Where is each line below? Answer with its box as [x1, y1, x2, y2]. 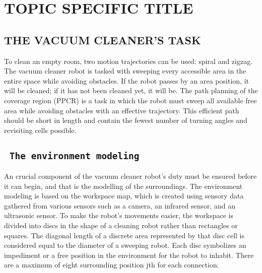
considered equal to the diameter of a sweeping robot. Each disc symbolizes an [4, 240, 246, 250]
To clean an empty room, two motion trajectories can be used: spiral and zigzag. [4, 55, 253, 66]
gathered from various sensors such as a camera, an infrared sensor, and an [4, 200, 236, 211]
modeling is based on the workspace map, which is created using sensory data [4, 190, 244, 201]
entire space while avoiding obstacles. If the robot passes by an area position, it [4, 75, 249, 86]
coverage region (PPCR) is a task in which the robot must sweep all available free [4, 95, 257, 105]
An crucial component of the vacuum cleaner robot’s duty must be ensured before [4, 171, 257, 181]
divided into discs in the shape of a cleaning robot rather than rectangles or [4, 220, 238, 231]
